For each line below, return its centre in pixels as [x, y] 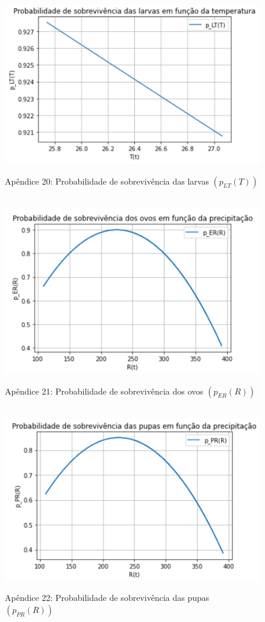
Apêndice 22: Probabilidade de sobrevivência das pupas [107, 598]
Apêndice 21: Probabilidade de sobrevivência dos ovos [104, 391]
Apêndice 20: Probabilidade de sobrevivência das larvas [107, 181]
